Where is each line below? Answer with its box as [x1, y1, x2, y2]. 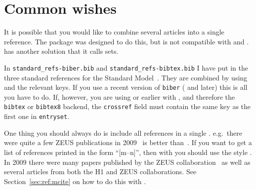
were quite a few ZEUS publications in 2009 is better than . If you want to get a [4, 137, 252, 148]
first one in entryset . [4, 111, 70, 121]
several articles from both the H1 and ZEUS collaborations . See [4, 166, 197, 177]
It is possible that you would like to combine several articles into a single [4, 27, 224, 37]
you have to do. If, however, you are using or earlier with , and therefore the [4, 91, 235, 102]
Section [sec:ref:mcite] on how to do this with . [4, 176, 146, 186]
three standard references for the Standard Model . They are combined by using [4, 72, 248, 82]
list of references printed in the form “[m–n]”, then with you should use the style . [4, 147, 252, 157]
